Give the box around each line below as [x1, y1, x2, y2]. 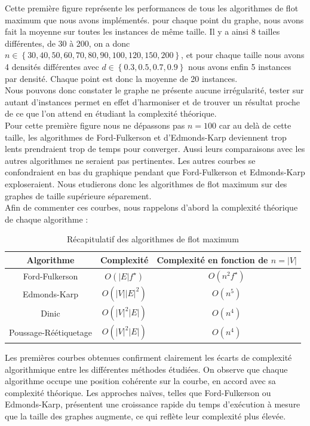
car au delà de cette [219, 118, 291, 131]
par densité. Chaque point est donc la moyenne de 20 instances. [5, 72, 238, 84]
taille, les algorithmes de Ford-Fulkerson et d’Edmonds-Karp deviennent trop [5, 130, 287, 143]
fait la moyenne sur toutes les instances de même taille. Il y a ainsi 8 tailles [5, 25, 280, 38]
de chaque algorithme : [5, 212, 88, 225]
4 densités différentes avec [5, 60, 99, 72]
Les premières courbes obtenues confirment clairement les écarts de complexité [5, 351, 292, 363]
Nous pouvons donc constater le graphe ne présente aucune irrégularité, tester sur [5, 84, 304, 96]
